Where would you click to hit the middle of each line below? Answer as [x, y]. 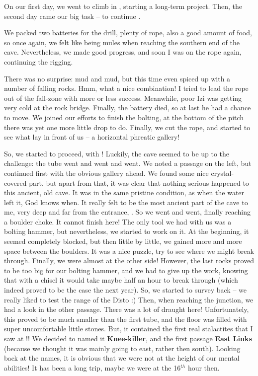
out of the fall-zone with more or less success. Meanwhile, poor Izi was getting [123, 98]
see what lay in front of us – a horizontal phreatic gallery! [92, 137]
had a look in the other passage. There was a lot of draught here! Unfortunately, [127, 309]
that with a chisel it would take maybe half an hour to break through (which [121, 280]
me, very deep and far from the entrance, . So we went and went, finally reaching [128, 212]
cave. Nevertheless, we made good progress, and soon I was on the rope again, [123, 52]
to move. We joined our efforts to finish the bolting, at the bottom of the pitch [124, 117]
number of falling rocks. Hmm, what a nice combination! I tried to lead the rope [126, 88]
